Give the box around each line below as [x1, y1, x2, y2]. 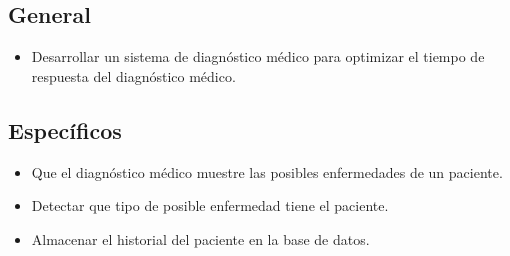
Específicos [8, 114, 122, 145]
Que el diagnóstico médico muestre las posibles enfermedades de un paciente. [31, 161, 503, 182]
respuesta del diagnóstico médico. [31, 65, 236, 86]
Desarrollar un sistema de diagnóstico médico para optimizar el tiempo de [31, 46, 485, 67]
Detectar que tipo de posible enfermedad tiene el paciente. [31, 195, 389, 216]
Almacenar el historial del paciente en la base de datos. [31, 228, 370, 249]
